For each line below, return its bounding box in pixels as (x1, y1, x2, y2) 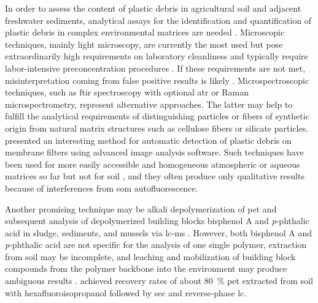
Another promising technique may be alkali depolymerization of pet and (5, 202, 277, 215)
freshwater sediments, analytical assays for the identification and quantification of (5, 13, 312, 26)
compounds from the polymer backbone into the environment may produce (5, 262, 287, 275)
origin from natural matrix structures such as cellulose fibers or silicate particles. (5, 121, 309, 134)
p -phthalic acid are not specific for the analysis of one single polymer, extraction (5, 238, 307, 251)
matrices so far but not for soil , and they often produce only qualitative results (5, 170, 304, 182)
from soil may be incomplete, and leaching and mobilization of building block (5, 250, 296, 263)
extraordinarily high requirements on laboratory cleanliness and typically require (5, 50, 308, 62)
